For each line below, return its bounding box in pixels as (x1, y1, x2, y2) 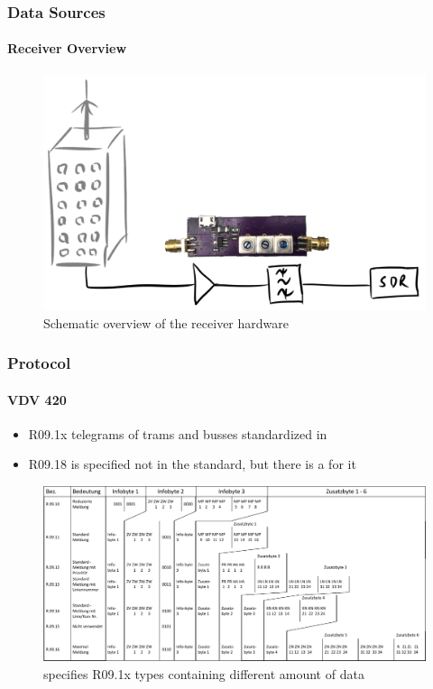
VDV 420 (7, 390, 67, 409)
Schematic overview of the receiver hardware (43, 313, 289, 332)
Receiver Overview (7, 39, 127, 58)
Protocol (7, 352, 71, 374)
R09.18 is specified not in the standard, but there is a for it (28, 455, 356, 473)
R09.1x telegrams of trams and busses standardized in (28, 424, 327, 443)
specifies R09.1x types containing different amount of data (43, 664, 364, 683)
